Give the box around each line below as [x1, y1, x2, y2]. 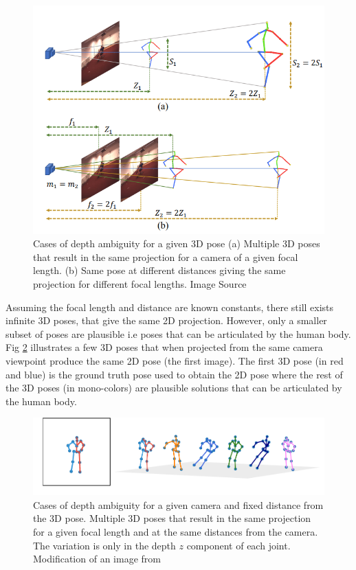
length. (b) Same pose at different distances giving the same [33, 263, 286, 277]
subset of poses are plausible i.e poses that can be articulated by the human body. [5, 326, 351, 341]
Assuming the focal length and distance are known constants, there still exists [5, 299, 334, 314]
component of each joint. [186, 538, 291, 552]
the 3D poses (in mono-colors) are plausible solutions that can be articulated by [5, 380, 342, 395]
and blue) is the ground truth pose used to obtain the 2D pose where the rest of [5, 367, 343, 381]
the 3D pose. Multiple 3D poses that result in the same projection [33, 511, 311, 525]
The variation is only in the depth [33, 538, 176, 552]
